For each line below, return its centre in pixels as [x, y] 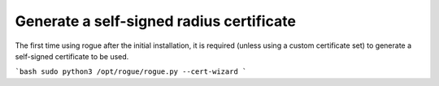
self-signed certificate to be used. [72, 56]
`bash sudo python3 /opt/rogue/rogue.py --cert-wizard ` [131, 72]
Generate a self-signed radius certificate [156, 21]
